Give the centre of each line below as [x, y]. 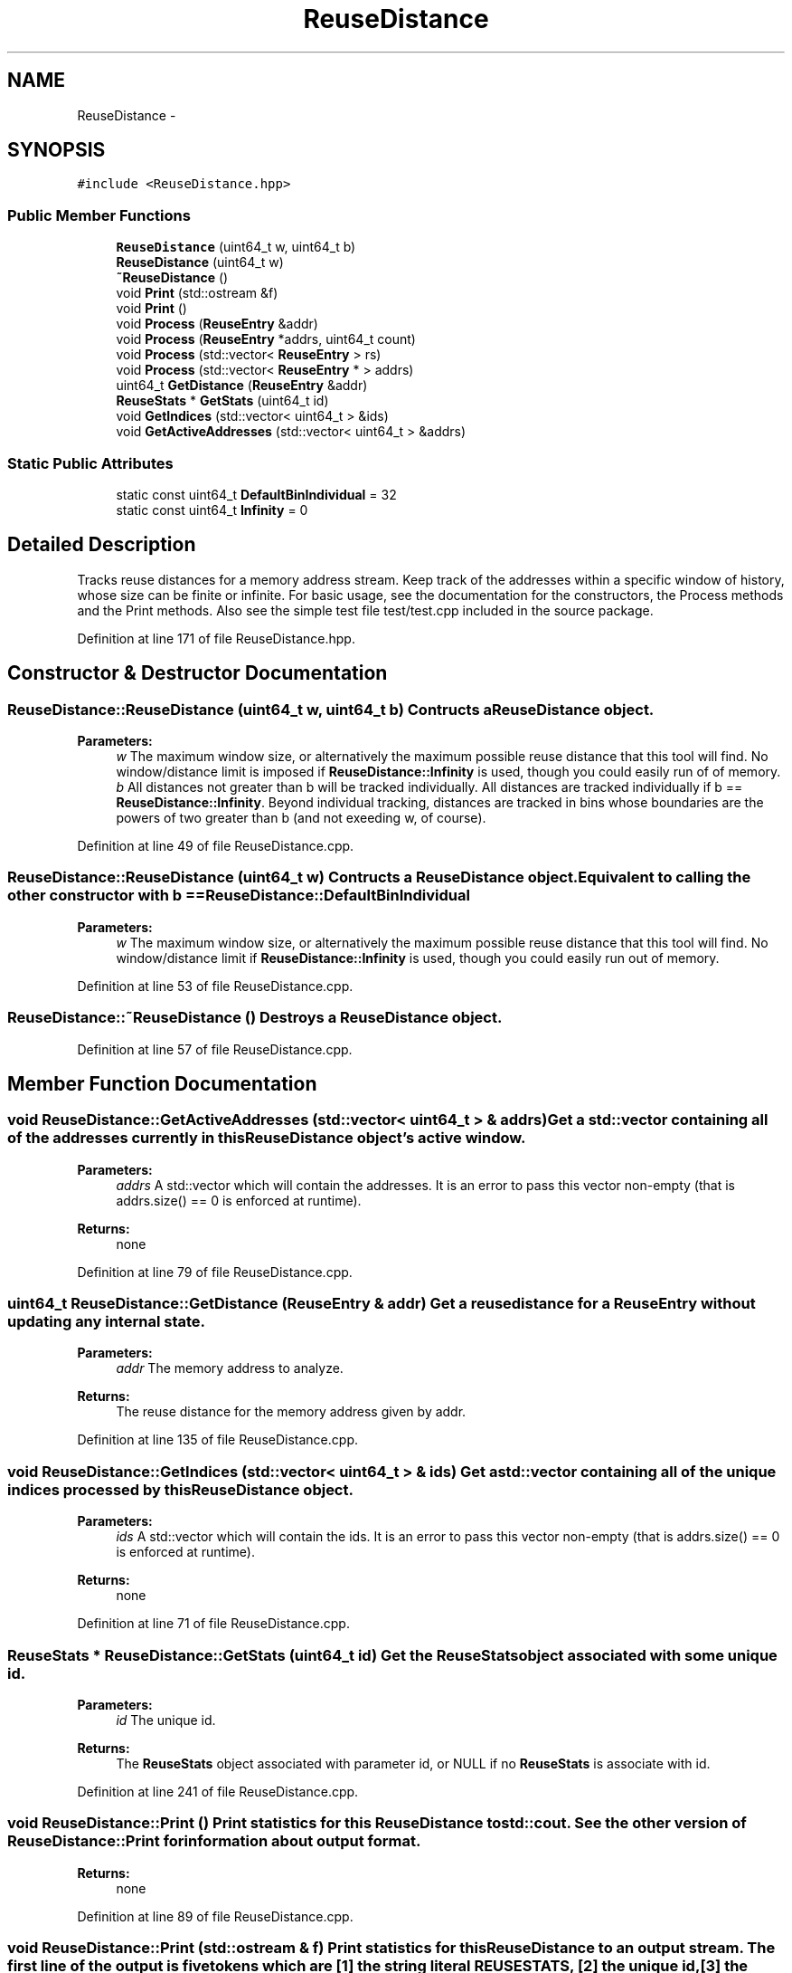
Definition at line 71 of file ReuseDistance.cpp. [213, 1624]
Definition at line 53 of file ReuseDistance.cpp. [215, 986]
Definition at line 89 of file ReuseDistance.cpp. [215, 1916]
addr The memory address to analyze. [230, 1368]
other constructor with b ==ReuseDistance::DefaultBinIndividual [239, 896]
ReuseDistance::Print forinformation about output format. [214, 1841]
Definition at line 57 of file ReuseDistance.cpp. [215, 1049]
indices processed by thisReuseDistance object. [180, 1489]
